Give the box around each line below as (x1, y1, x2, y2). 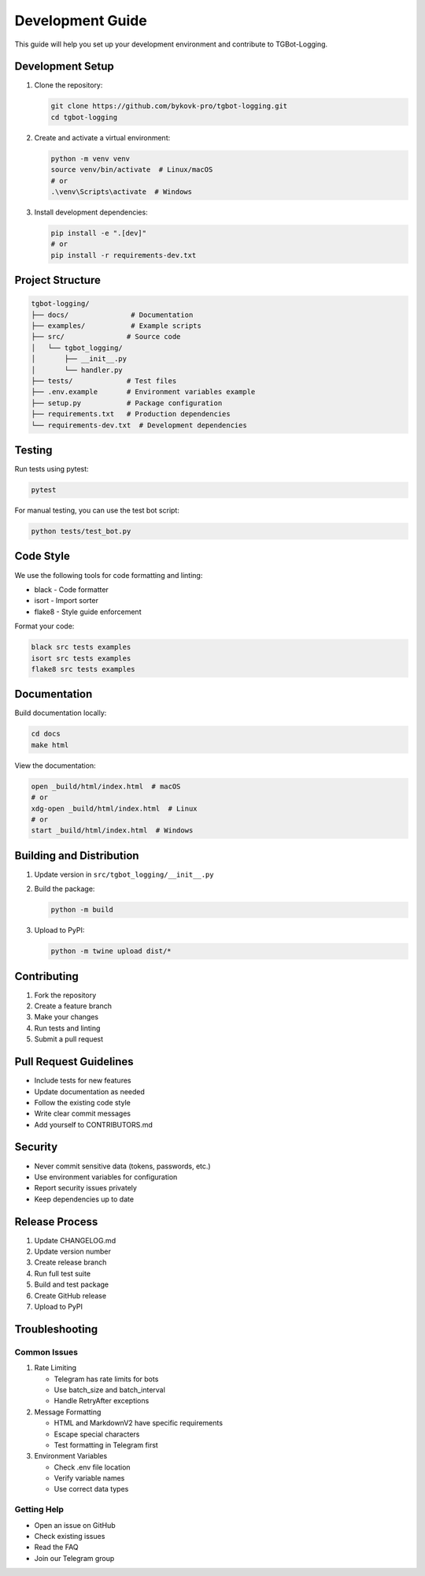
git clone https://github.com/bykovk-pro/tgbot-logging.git (50, 102, 288, 110)
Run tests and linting (34, 1023, 101, 1033)
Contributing (14, 970, 79, 983)
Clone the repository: (34, 80, 103, 90)
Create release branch (34, 1257, 107, 1267)
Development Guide (14, 12, 147, 29)
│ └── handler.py (31, 365, 124, 374)
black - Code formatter (34, 584, 109, 594)
